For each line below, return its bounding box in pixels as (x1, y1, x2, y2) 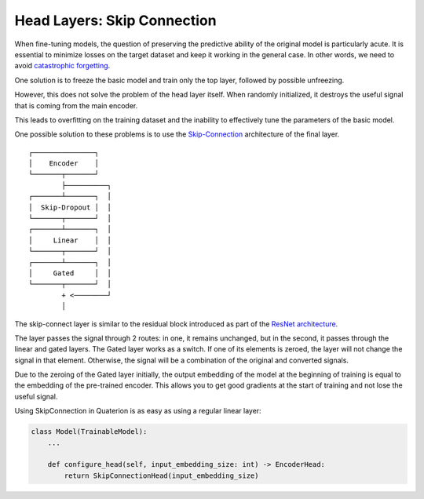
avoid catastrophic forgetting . (14, 61, 111, 71)
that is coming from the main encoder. (14, 100, 138, 110)
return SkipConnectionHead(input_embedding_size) (64, 471, 259, 480)
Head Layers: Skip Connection (14, 12, 217, 29)
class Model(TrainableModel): (31, 428, 148, 436)
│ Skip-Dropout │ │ (28, 202, 111, 212)
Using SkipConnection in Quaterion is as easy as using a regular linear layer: (14, 406, 262, 416)
